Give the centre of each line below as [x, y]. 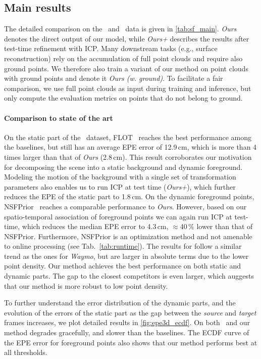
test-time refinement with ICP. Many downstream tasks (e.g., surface [111, 48]
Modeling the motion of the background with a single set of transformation [120, 177]
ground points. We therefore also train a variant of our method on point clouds [126, 68]
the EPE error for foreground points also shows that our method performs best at [131, 342]
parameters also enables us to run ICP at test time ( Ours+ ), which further [120, 186]
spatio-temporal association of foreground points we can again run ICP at [118, 216]
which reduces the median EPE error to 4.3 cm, [95, 226]
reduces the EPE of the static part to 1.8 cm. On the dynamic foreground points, [129, 196]
